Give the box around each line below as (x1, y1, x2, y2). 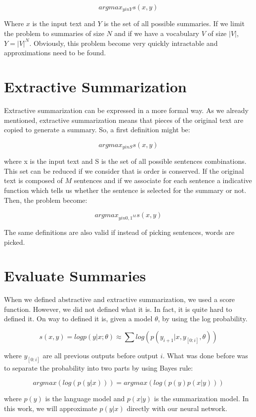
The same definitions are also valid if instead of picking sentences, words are (4, 227, 235, 237)
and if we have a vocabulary (114, 28, 200, 38)
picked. (4, 236, 25, 247)
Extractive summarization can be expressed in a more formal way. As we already (4, 105, 249, 115)
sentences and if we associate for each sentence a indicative (74, 175, 252, 186)
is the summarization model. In (154, 393, 249, 404)
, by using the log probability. (158, 313, 248, 324)
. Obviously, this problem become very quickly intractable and (29, 38, 218, 48)
